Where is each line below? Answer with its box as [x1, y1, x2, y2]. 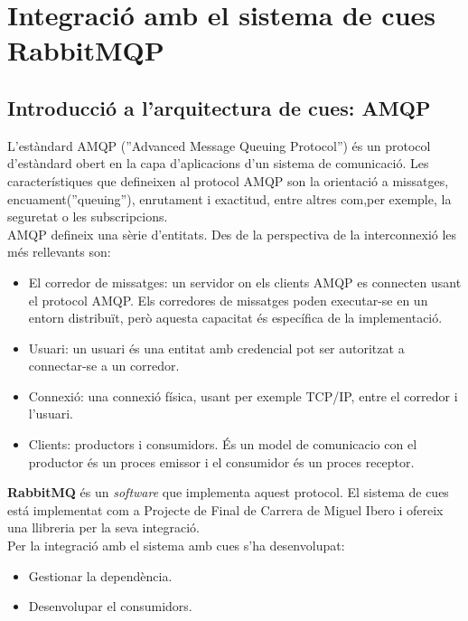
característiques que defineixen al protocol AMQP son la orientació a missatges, [7, 171, 449, 190]
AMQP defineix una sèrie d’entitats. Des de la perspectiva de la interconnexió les [7, 224, 457, 243]
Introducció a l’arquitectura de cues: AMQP [7, 93, 431, 121]
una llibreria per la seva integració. [7, 518, 200, 537]
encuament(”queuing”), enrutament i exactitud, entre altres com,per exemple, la [7, 189, 452, 208]
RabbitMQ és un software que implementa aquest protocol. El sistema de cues [7, 483, 449, 502]
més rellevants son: [7, 242, 111, 261]
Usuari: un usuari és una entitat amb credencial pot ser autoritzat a [28, 338, 405, 357]
